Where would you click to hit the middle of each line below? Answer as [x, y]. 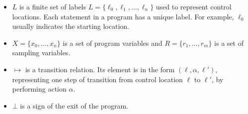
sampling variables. [41, 53]
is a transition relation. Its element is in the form [100, 69]
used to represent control [194, 6]
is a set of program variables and [113, 43]
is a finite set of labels [53, 6]
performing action [39, 89]
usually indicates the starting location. [71, 26]
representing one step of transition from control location [97, 79]
